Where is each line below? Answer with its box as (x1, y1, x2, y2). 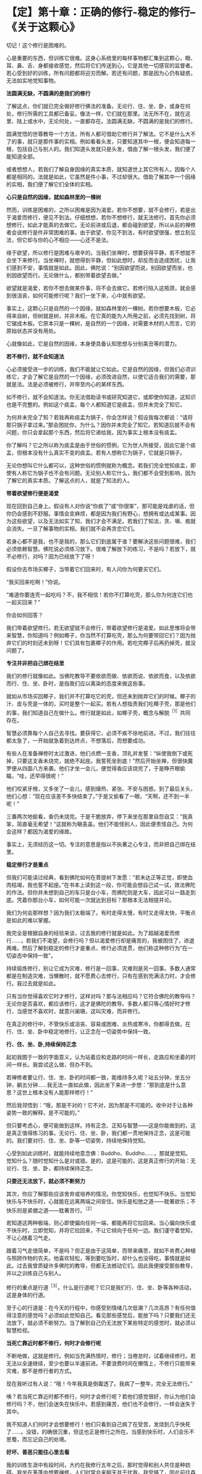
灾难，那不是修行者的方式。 (6, 1367, 75, 1374)
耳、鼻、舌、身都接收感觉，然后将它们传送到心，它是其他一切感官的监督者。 (6, 61, 196, 69)
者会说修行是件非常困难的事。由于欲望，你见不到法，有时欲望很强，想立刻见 (6, 229, 196, 236)
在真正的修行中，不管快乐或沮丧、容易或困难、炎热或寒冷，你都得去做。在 (6, 1020, 191, 1027)
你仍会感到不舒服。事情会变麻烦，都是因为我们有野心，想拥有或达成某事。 (6, 509, 191, 517)
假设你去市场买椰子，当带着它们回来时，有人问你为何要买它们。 (6, 565, 164, 573)
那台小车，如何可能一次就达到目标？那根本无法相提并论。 (32, 896, 175, 903)
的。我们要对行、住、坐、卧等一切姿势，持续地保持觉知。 (6, 1137, 148, 1144)
